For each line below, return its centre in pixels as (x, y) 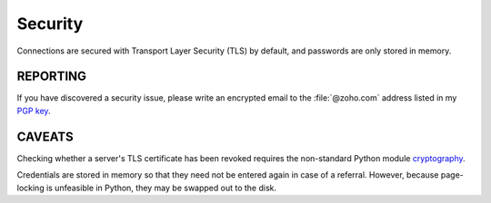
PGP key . (34, 111)
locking (30, 188)
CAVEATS (45, 136)
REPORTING (51, 77)
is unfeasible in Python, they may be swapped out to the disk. (161, 188)
